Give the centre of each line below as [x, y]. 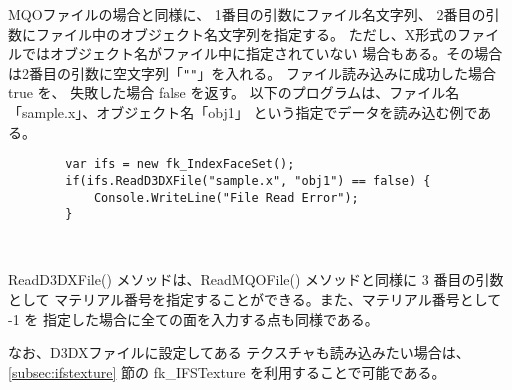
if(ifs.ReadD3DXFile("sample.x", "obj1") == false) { [248, 180]
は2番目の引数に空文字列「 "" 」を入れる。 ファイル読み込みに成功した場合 [252, 72]
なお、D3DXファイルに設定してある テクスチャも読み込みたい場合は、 [239, 352]
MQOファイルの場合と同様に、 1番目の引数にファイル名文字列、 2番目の [247, 14]
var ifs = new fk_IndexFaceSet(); [180, 164]
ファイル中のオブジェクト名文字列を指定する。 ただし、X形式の [246, 33]
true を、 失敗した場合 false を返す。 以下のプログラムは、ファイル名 [234, 92]
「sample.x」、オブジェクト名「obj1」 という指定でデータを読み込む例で [243, 112]
